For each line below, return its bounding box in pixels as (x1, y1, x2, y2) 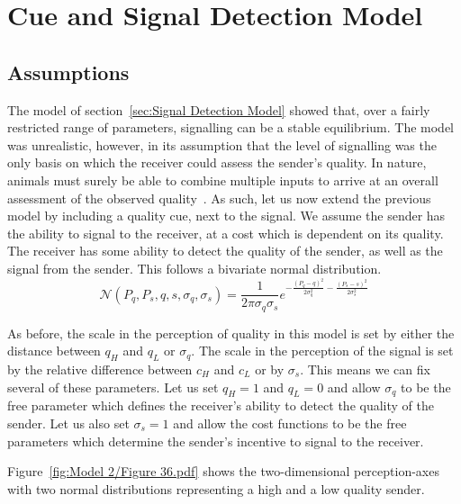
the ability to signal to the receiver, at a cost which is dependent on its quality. (7, 223, 444, 242)
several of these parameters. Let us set (7, 377, 219, 396)
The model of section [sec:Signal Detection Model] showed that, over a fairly (7, 100, 430, 119)
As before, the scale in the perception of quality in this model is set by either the (7, 323, 455, 342)
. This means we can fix (300, 359, 430, 378)
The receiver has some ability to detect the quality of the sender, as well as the (7, 241, 443, 260)
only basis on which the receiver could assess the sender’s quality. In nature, (7, 153, 427, 172)
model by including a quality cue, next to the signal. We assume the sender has (7, 206, 446, 225)
